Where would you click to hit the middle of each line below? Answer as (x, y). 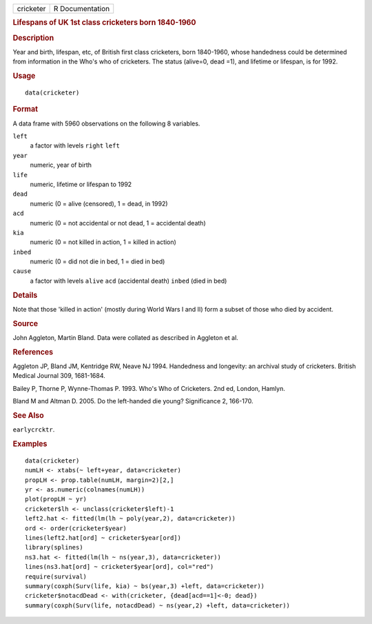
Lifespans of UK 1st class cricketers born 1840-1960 (104, 23)
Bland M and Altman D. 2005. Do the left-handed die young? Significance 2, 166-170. (133, 401)
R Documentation (82, 9)
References (33, 352)
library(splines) (54, 547)
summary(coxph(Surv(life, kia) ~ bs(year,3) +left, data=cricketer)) (145, 586)
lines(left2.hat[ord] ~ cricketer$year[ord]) (103, 538)
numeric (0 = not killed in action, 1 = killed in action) (103, 242)
